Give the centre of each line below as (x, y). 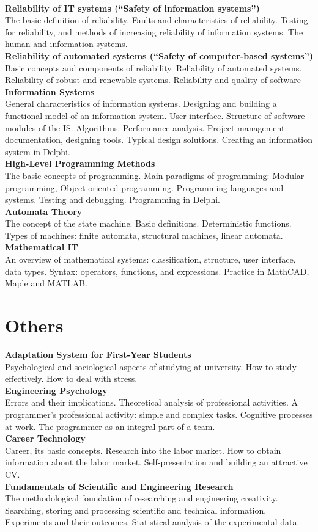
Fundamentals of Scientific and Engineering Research (119, 486)
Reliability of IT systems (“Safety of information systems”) (132, 8)
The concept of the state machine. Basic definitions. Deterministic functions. (148, 223)
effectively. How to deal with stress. (71, 378)
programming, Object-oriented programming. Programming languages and (144, 187)
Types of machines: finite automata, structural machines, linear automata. (144, 235)
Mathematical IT (42, 247)
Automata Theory (44, 211)
